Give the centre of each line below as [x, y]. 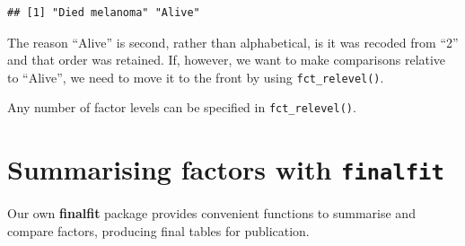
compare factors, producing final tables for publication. [158, 230]
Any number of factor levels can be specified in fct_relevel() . [182, 107]
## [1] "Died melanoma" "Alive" [104, 13]
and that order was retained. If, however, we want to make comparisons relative [227, 60]
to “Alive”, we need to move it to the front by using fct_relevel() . [196, 77]
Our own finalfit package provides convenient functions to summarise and [211, 213]
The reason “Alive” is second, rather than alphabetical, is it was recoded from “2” [233, 42]
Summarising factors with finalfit [226, 169]
